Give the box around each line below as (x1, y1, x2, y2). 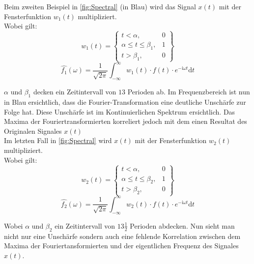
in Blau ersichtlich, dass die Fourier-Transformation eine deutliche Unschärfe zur (4, 97, 246, 107)
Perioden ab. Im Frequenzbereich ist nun (127, 87, 250, 97)
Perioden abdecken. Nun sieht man (130, 220, 235, 231)
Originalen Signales (4, 125, 62, 136)
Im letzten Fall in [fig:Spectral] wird (4, 135, 112, 146)
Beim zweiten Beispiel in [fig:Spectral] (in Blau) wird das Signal (4, 1, 196, 11)
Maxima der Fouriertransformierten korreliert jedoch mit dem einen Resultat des (4, 116, 247, 126)
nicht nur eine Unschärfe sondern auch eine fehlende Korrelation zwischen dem (4, 231, 241, 241)
